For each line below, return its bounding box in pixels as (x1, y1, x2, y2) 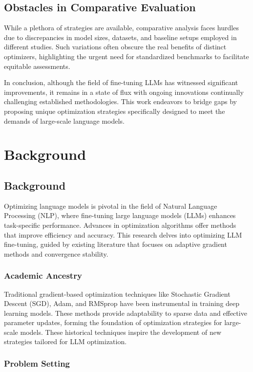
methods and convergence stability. (4, 248, 108, 259)
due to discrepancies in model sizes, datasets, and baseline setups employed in (4, 32, 237, 42)
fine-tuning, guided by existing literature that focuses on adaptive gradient (4, 239, 227, 249)
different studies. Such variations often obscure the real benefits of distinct (4, 42, 227, 52)
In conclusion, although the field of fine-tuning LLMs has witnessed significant (4, 77, 238, 88)
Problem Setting (4, 357, 70, 369)
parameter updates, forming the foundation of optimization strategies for (4, 317, 222, 328)
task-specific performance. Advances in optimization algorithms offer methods (4, 219, 236, 230)
